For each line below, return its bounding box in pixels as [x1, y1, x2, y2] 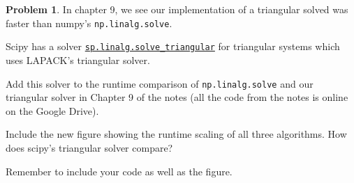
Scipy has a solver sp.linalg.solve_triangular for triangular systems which [6, 39, 340, 54]
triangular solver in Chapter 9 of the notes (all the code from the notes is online [6, 90, 348, 104]
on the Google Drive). [6, 103, 99, 118]
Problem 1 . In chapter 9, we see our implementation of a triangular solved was [6, 2, 348, 16]
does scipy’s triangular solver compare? [6, 140, 173, 154]
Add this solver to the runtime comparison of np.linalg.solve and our [6, 76, 314, 90]
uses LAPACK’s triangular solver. [6, 52, 150, 67]
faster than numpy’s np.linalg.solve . [6, 15, 172, 30]
